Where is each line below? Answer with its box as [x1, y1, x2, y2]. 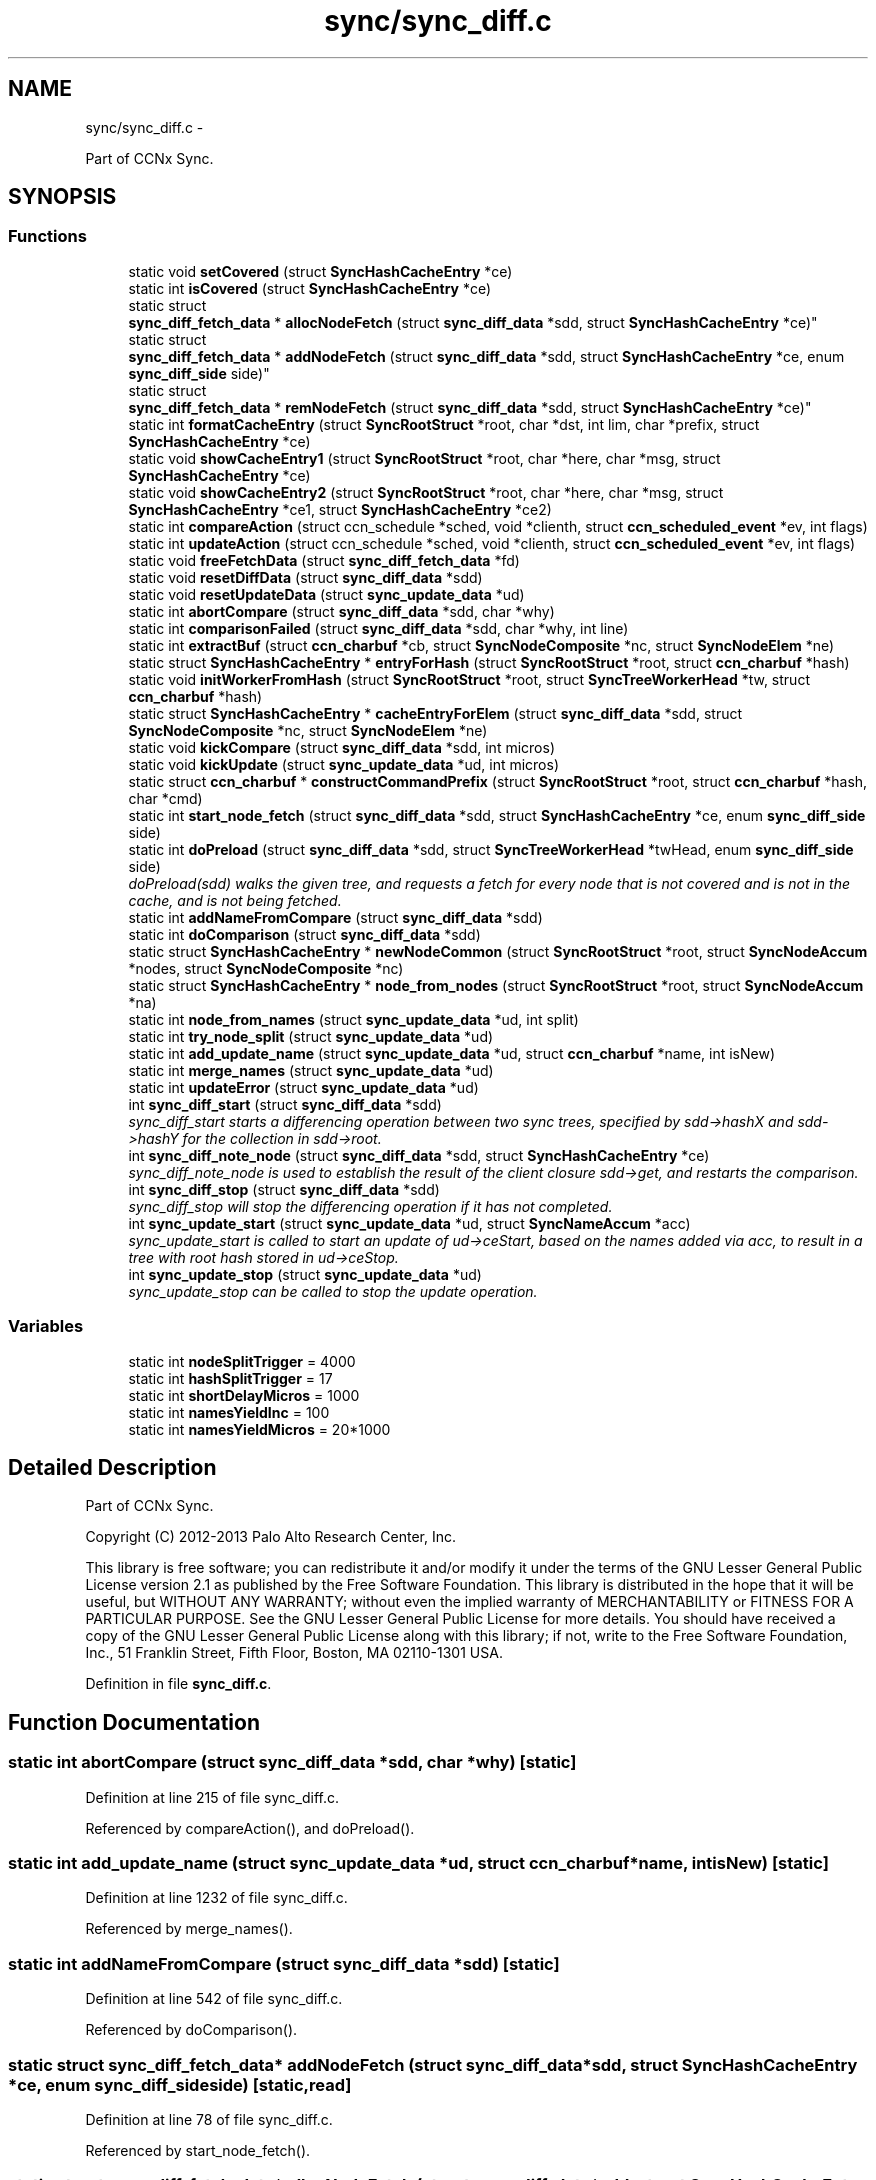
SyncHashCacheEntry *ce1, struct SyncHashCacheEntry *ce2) [128, 500, 552, 518]
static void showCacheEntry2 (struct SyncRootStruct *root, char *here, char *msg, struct [128, 483, 724, 501]
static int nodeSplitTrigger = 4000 [128, 1352, 356, 1370]
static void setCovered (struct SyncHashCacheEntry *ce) [128, 262, 513, 280]
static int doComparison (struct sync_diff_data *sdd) [128, 925, 481, 943]
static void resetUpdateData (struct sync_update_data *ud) [128, 585, 525, 603]
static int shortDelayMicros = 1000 [128, 1386, 360, 1404]
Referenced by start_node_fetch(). [85, 2141, 311, 2159]
